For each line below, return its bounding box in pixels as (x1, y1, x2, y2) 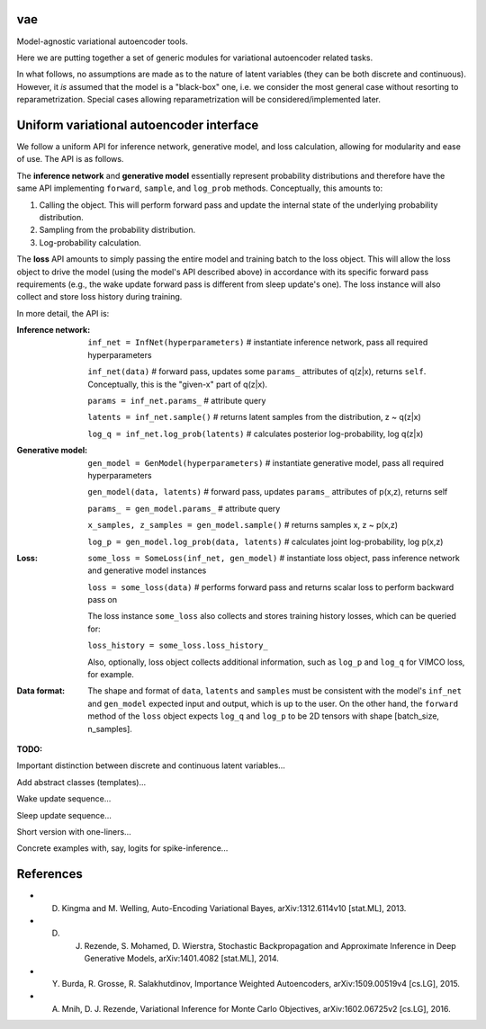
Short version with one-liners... (16, 826, 131, 837)
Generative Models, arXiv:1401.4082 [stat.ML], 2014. (84, 953, 279, 964)
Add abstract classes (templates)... (16, 776, 147, 787)
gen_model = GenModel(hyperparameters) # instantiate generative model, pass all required (87, 457, 445, 468)
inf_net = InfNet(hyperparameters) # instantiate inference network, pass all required (87, 337, 428, 348)
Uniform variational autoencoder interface (16, 117, 259, 132)
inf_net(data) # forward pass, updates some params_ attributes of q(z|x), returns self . (87, 366, 427, 377)
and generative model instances (87, 565, 207, 576)
